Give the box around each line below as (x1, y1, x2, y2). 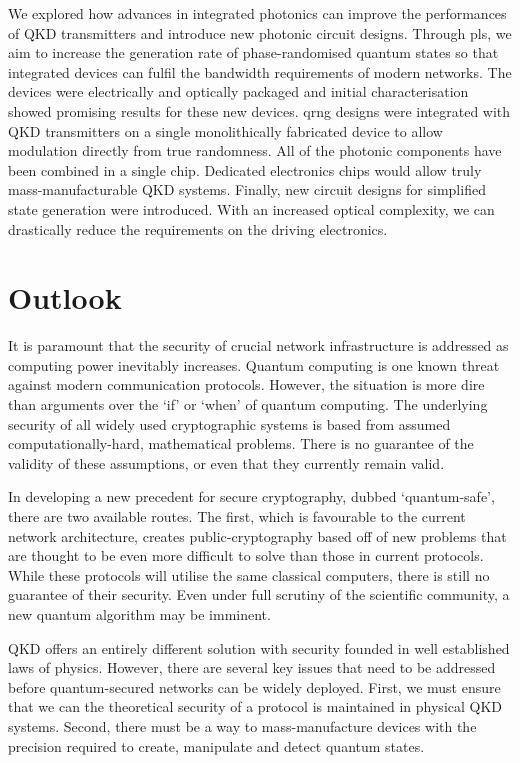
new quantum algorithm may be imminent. (8, 603, 271, 624)
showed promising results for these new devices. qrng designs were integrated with (8, 100, 511, 121)
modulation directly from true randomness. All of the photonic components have (8, 140, 502, 161)
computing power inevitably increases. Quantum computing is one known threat (8, 354, 500, 375)
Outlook (8, 277, 122, 318)
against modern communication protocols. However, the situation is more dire (8, 374, 485, 395)
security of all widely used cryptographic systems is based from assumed (8, 413, 451, 434)
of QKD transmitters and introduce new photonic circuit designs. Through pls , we (8, 22, 512, 43)
